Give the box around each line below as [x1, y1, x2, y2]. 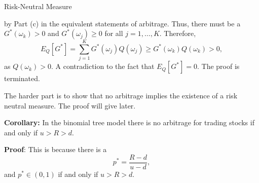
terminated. [4, 73, 40, 84]
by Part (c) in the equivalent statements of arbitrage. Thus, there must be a [4, 18, 241, 28]
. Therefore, [159, 28, 196, 39]
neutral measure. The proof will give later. [4, 100, 136, 111]
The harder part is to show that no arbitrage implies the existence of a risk [4, 90, 238, 100]
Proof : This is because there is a [4, 144, 107, 155]
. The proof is [197, 61, 240, 71]
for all [104, 28, 123, 39]
